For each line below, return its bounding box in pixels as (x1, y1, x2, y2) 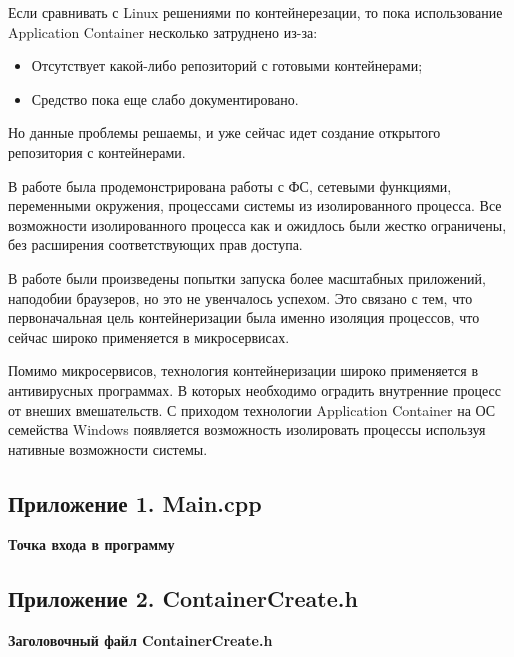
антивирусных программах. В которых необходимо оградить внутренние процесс (8, 379, 501, 400)
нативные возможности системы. (8, 438, 208, 459)
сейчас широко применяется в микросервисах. (8, 326, 290, 347)
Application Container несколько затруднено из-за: (8, 21, 318, 42)
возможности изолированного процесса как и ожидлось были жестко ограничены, (8, 214, 507, 235)
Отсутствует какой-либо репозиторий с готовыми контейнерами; (31, 55, 423, 76)
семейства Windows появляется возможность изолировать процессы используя (8, 419, 486, 440)
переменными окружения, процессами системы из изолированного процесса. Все (8, 195, 502, 216)
